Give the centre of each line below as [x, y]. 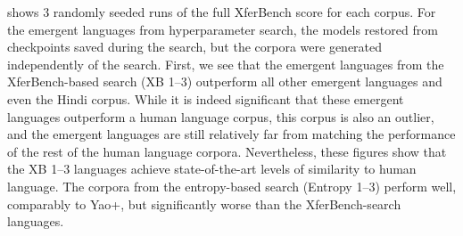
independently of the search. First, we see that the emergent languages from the [226, 64]
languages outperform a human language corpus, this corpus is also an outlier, [221, 116]
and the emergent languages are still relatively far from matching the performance [231, 134]
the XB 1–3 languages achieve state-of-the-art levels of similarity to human [212, 169]
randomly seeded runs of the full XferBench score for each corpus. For [244, 12]
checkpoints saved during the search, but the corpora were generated [195, 47]
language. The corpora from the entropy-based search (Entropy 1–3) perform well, [232, 186]
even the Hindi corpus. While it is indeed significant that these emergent [206, 98]
